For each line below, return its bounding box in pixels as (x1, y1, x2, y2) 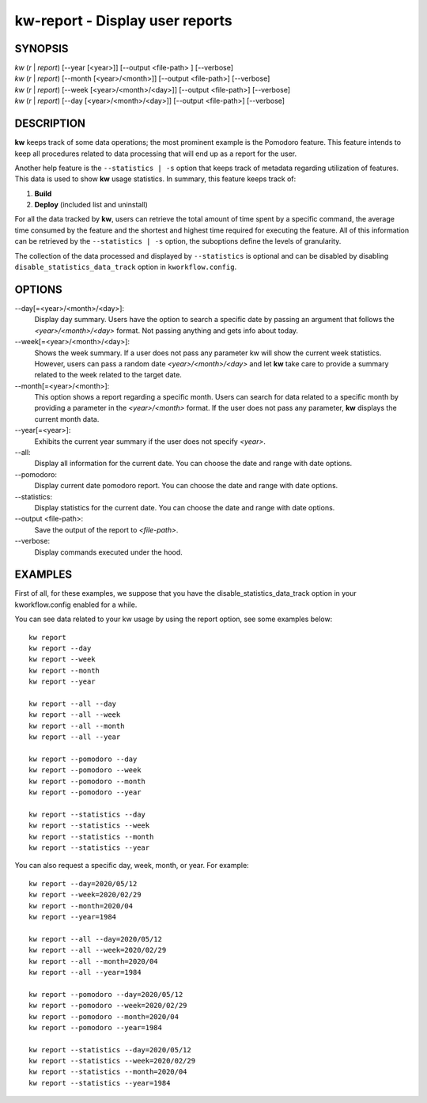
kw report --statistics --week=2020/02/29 (28, 1056, 196, 1066)
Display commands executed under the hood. (34, 547, 183, 557)
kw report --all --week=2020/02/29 (28, 946, 167, 955)
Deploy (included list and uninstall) (34, 200, 148, 210)
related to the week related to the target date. (34, 370, 182, 380)
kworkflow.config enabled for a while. (14, 600, 138, 609)
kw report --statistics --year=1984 (28, 1078, 171, 1087)
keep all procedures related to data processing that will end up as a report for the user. (14, 149, 297, 158)
